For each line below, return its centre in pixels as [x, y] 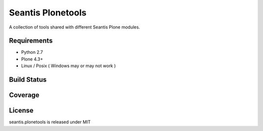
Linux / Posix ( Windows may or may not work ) [69, 66]
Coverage [24, 95]
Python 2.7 [32, 52]
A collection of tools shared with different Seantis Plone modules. [75, 27]
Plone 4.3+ [32, 59]
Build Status [28, 80]
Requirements [31, 41]
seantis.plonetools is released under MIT [50, 122]
